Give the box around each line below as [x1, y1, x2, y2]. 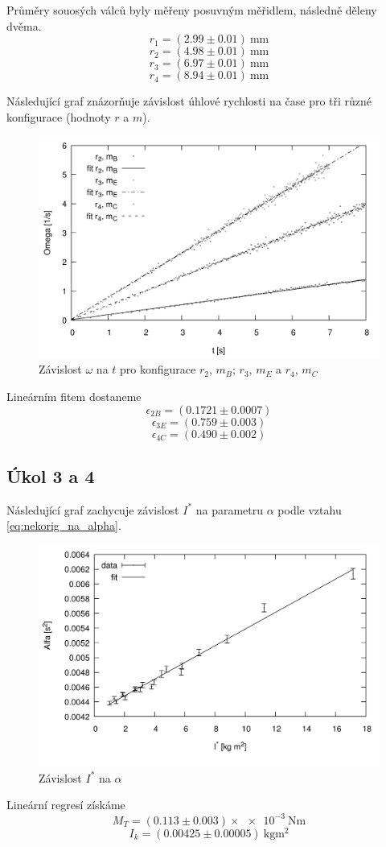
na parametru [195, 501, 264, 518]
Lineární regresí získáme [6, 796, 125, 813]
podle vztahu [277, 501, 342, 518]
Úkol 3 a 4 [6, 463, 95, 488]
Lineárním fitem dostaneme [6, 387, 142, 404]
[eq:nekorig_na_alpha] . [6, 517, 121, 534]
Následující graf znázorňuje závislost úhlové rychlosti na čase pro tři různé [6, 93, 372, 109]
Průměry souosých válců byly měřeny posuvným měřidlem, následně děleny [6, 2, 377, 18]
